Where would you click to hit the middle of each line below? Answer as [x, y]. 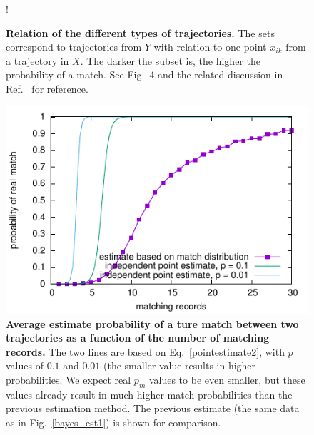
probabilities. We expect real [69, 380]
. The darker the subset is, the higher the [170, 60]
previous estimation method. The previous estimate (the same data [153, 408]
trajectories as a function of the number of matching [138, 338]
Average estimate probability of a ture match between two [152, 323]
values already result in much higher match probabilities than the [149, 394]
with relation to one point [210, 47]
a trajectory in [37, 60]
